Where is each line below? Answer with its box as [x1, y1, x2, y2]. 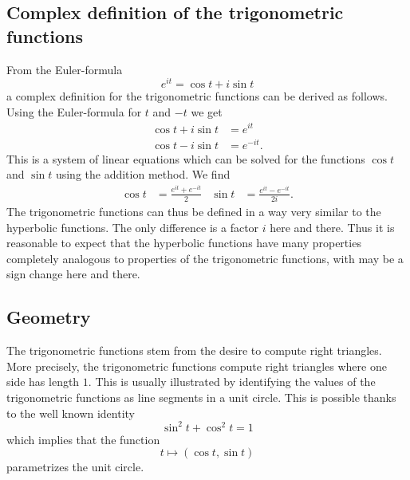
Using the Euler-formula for [6, 103, 142, 120]
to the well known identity [6, 404, 135, 421]
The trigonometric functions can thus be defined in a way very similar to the [6, 203, 381, 220]
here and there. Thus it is [270, 218, 395, 235]
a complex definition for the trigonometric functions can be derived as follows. [6, 88, 388, 104]
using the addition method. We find [55, 166, 231, 183]
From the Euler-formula [6, 61, 123, 77]
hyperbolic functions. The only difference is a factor [6, 218, 259, 235]
